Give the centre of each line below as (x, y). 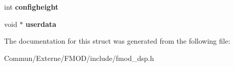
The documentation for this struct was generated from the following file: (117, 41)
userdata (41, 24)
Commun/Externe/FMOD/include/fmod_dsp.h (79, 58)
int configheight (31, 7)
